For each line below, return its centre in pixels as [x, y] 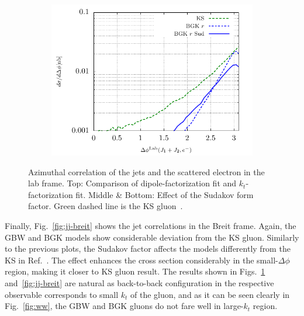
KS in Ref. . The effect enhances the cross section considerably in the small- [141, 260]
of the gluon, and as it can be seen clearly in [210, 294]
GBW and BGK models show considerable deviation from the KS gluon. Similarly [152, 237]
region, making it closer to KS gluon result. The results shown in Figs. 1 [135, 271]
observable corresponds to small [62, 294]
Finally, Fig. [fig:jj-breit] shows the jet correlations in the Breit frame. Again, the [151, 225]
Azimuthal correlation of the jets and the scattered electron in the [146, 171]
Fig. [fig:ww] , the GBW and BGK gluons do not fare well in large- [124, 306]
